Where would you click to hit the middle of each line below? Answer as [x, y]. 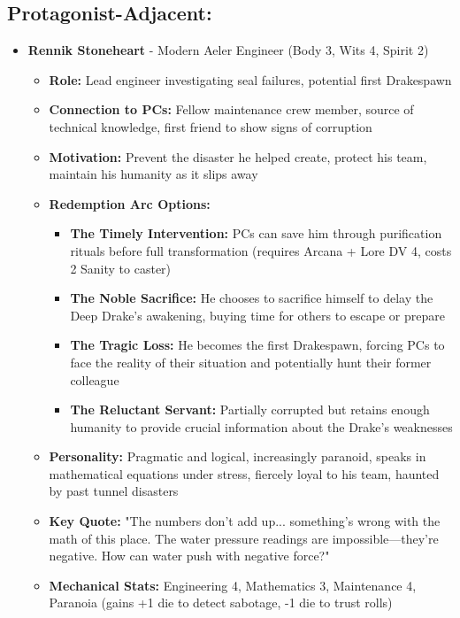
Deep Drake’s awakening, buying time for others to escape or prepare [257, 315]
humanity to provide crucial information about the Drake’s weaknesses [261, 426]
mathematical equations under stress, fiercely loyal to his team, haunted [244, 473]
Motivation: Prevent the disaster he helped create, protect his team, [238, 156]
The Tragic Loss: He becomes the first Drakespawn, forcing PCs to [257, 345]
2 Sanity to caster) [121, 268]
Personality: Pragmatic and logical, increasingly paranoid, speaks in [238, 456]
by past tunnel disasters [114, 491]
